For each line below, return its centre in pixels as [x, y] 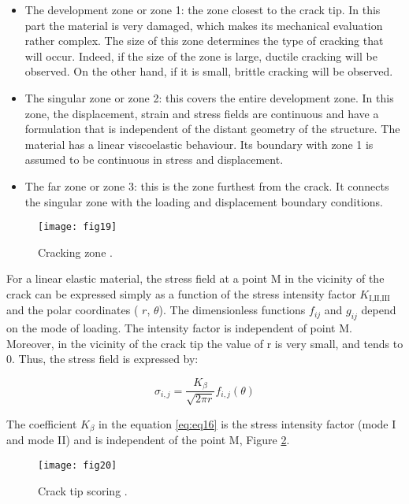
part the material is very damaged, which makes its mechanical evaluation [204, 25]
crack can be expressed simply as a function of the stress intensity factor [181, 293]
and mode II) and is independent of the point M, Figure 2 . [148, 440]
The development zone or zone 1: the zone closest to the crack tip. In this [203, 9]
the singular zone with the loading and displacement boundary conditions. [204, 201]
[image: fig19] [78, 227]
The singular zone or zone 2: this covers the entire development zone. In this [209, 97]
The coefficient [42, 423]
